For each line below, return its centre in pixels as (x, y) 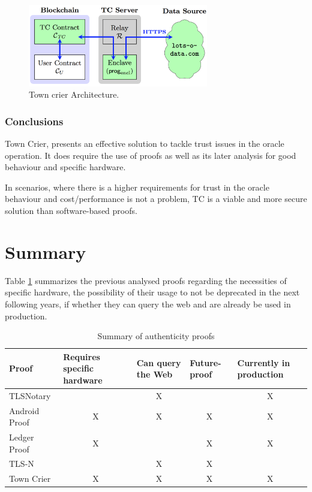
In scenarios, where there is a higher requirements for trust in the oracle (137, 187)
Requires (82, 356)
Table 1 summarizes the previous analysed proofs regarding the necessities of (146, 280)
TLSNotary (30, 395)
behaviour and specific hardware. (65, 167)
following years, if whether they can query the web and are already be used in (148, 304)
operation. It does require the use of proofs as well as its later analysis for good (151, 155)
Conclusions (34, 121)
